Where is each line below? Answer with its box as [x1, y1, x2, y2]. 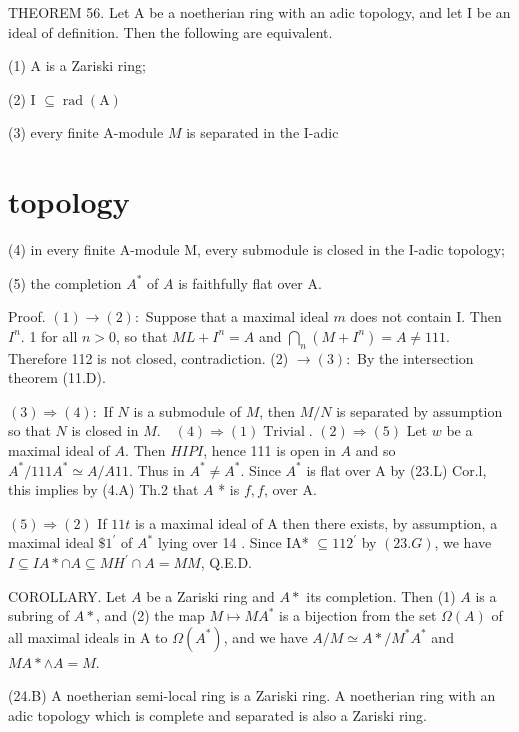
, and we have [223, 626, 308, 647]
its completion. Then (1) [306, 585, 456, 606]
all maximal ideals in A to [8, 626, 168, 647]
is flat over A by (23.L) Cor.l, [306, 459, 487, 480]
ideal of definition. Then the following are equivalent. [8, 21, 333, 42]
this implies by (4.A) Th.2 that [8, 479, 199, 500]
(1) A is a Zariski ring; [8, 55, 146, 76]
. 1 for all [20, 325, 78, 346]
